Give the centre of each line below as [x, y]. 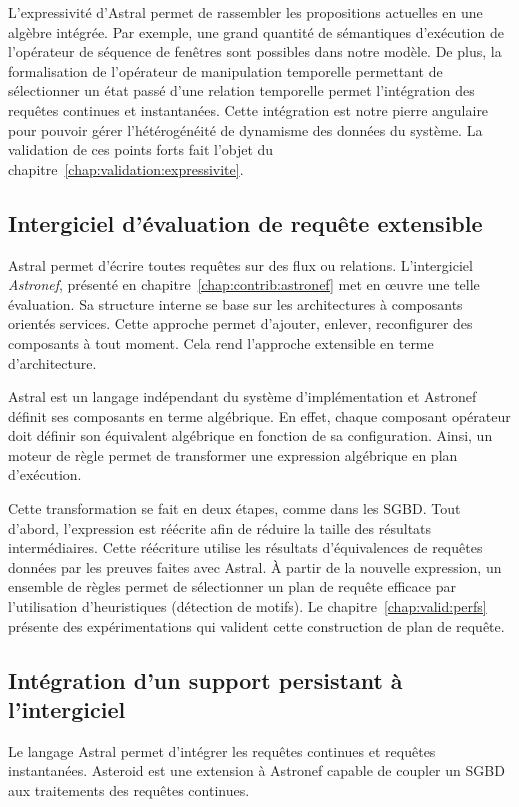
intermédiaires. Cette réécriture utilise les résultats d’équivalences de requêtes [245, 547]
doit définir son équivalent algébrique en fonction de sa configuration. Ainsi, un [250, 435]
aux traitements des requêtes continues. [129, 790]
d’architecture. [52, 362]
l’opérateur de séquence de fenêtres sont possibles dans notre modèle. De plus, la [255, 51]
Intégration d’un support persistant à [205, 679]
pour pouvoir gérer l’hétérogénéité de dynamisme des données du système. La [245, 129]
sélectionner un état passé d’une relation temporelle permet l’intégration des [241, 90]
